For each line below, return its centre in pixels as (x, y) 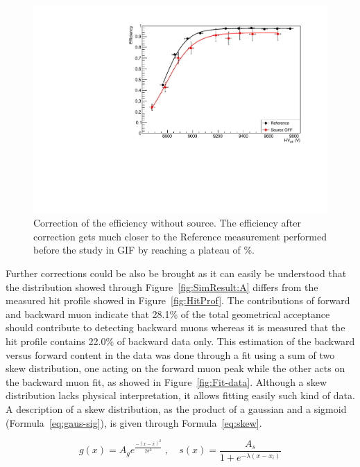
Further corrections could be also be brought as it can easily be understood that (176, 273)
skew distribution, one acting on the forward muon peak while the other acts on (175, 368)
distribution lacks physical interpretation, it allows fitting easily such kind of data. (180, 395)
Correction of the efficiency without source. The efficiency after (167, 223)
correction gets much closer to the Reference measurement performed (180, 236)
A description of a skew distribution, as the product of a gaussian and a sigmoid (176, 408)
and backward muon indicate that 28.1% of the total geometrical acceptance (168, 314)
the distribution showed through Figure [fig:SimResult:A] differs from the (162, 287)
